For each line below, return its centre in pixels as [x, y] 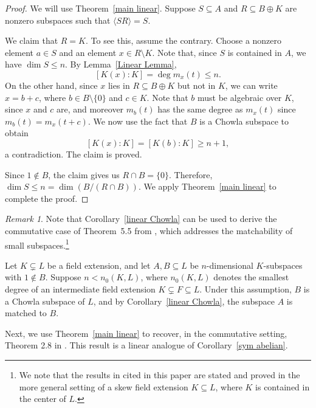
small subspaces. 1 [37, 244]
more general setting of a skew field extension [104, 386]
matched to [26, 313]
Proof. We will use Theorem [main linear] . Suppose [100, 8]
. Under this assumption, [246, 289]
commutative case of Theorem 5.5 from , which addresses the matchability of [149, 230]
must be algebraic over [240, 97]
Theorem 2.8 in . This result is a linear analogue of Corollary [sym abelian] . [146, 345]
